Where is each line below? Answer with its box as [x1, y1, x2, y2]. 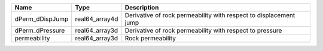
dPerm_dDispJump [14, 15, 69, 23]
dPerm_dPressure [14, 27, 65, 34]
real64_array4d [75, 15, 118, 23]
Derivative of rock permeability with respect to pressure [124, 27, 282, 34]
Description [124, 4, 159, 11]
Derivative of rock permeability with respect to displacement [124, 11, 295, 19]
